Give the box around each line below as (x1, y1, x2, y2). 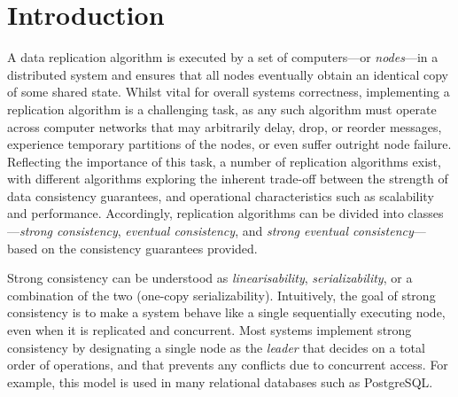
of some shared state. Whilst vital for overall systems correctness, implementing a (7, 82, 450, 101)
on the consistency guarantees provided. (41, 238, 258, 257)
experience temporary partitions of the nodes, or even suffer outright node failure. (7, 135, 452, 153)
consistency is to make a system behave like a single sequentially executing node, (7, 303, 446, 322)
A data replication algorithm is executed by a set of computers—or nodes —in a (7, 48, 439, 66)
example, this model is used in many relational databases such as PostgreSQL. (7, 372, 433, 391)
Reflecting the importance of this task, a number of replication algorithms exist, (7, 152, 441, 170)
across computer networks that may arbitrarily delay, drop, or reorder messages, (7, 117, 442, 136)
